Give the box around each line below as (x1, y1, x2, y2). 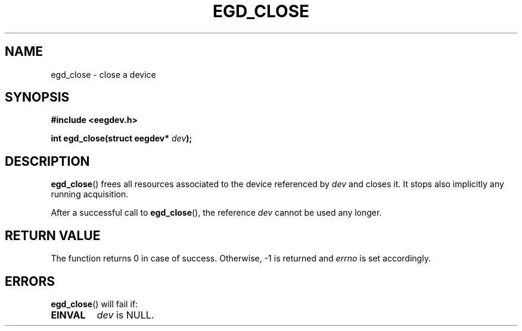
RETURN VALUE (5, 228, 101, 243)
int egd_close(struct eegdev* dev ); (51, 133, 192, 144)
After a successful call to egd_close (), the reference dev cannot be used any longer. (51, 207, 382, 218)
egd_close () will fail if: (51, 298, 138, 309)
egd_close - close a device (51, 69, 156, 80)
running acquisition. (51, 189, 129, 200)
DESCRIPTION (5, 153, 90, 169)
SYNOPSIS (5, 90, 70, 105)
